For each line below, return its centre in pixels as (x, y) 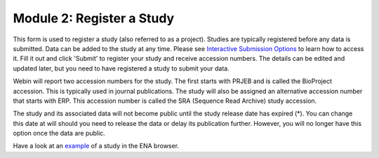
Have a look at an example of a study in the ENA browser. (96, 146)
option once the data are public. (59, 134)
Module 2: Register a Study (94, 18)
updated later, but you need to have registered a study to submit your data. (121, 68)
